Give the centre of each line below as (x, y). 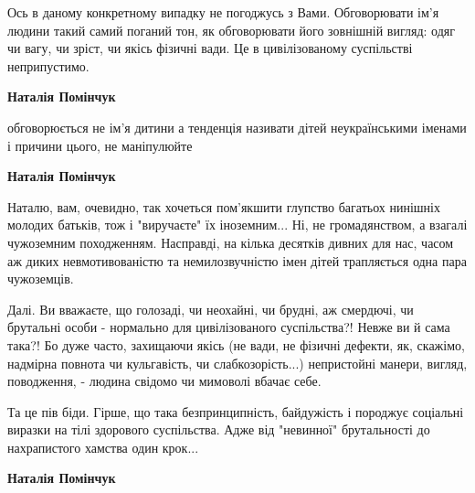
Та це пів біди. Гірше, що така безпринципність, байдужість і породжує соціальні (236, 411)
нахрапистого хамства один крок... (103, 447)
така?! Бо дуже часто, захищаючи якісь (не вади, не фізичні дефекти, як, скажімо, (236, 344)
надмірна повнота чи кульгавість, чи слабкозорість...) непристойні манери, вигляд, (237, 363)
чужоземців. (41, 279)
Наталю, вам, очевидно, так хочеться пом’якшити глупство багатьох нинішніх (224, 206)
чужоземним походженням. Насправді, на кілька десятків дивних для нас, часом (231, 242)
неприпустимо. (48, 65)
